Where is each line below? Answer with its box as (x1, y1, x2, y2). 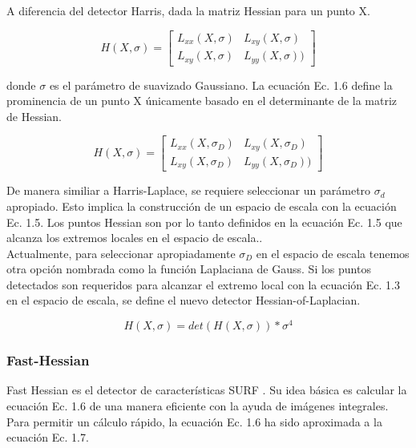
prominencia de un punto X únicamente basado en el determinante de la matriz (6, 92, 398, 109)
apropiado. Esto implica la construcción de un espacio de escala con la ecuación (6, 197, 397, 214)
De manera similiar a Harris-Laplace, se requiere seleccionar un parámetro (6, 182, 371, 199)
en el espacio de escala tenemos (256, 244, 410, 261)
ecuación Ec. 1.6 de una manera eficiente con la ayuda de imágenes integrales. (6, 397, 389, 414)
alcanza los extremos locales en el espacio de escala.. (6, 229, 263, 246)
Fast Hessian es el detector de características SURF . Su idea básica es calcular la (6, 381, 407, 398)
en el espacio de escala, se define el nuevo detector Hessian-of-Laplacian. (6, 292, 361, 309)
